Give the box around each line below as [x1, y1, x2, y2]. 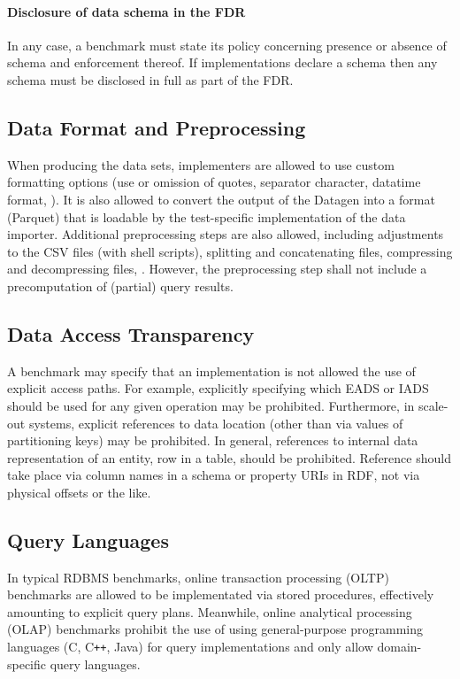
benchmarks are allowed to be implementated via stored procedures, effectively [7, 585, 434, 604]
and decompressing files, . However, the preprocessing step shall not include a [7, 259, 427, 278]
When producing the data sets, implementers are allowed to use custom [7, 155, 395, 174]
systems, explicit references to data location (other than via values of [28, 413, 403, 432]
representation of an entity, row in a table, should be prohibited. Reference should [7, 448, 451, 467]
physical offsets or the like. [7, 482, 151, 501]
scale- [418, 396, 448, 414]
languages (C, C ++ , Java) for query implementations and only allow [7, 637, 373, 656]
